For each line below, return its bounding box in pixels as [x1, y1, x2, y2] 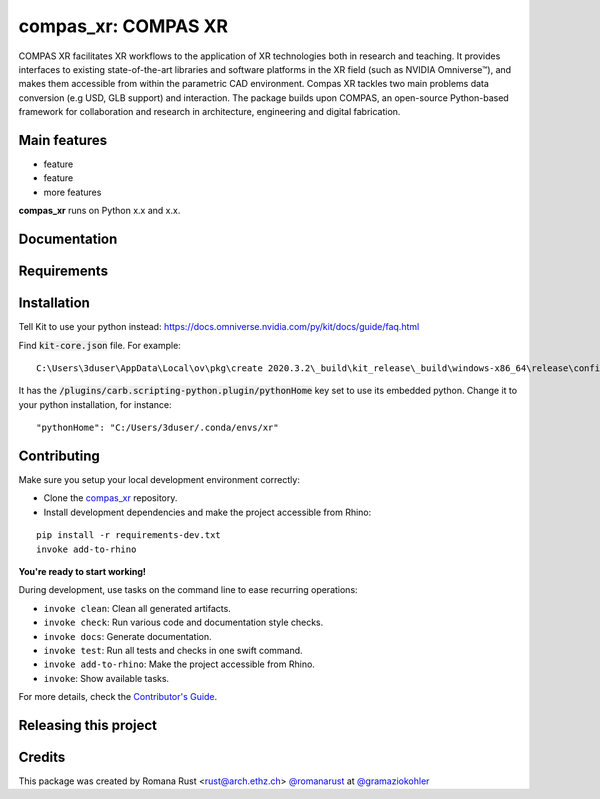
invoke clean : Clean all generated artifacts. [43, 602, 232, 614]
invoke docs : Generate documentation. [43, 630, 212, 642]
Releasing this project [18, 716, 158, 734]
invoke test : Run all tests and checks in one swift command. [43, 644, 304, 656]
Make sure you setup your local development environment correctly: [18, 473, 300, 485]
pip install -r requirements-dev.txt [36, 530, 222, 541]
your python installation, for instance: [18, 398, 172, 410]
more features [43, 186, 102, 198]
